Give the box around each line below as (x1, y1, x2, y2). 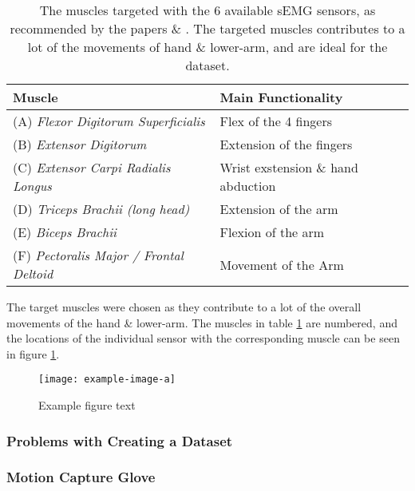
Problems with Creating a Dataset (6, 430, 233, 450)
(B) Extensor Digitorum (13, 135, 147, 153)
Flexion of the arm (219, 223, 325, 241)
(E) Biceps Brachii (13, 223, 117, 241)
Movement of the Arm (219, 255, 344, 274)
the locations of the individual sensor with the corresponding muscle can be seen (6, 330, 400, 346)
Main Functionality (219, 88, 343, 106)
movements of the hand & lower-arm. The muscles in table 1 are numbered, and (6, 314, 397, 331)
